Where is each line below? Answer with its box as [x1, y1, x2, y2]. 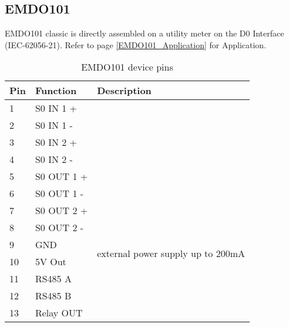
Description [97, 84, 152, 98]
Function [35, 84, 77, 98]
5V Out [35, 255, 66, 269]
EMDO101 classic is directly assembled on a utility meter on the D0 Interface [5, 27, 284, 39]
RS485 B [35, 289, 72, 303]
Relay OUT [35, 306, 83, 320]
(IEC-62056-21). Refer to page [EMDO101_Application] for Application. [5, 38, 267, 51]
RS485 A [35, 272, 72, 286]
